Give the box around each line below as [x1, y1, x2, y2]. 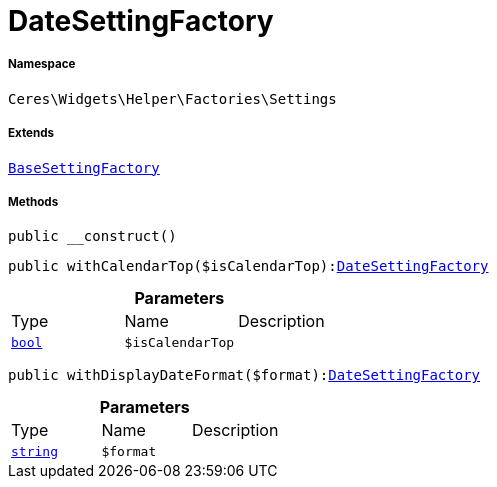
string [11, 444, 58, 460]
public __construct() [8, 228, 177, 245]
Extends [8, 126, 55, 141]
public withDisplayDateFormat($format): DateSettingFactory [8, 367, 481, 384]
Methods [8, 194, 59, 209]
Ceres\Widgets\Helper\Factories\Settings [8, 90, 337, 107]
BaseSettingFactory [8, 159, 160, 176]
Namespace [8, 57, 76, 72]
